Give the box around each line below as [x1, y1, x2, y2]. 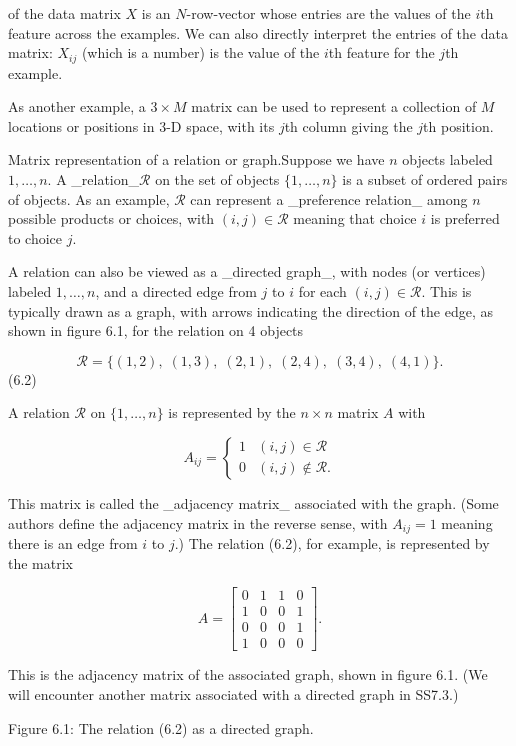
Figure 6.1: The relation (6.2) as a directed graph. [8, 717, 314, 738]
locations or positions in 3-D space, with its [8, 115, 275, 136]
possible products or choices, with [8, 208, 215, 229]
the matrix [8, 552, 73, 573]
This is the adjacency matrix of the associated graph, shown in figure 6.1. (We [8, 664, 488, 685]
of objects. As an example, [8, 188, 170, 209]
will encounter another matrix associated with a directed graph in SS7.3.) [8, 683, 459, 704]
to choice [8, 227, 63, 248]
